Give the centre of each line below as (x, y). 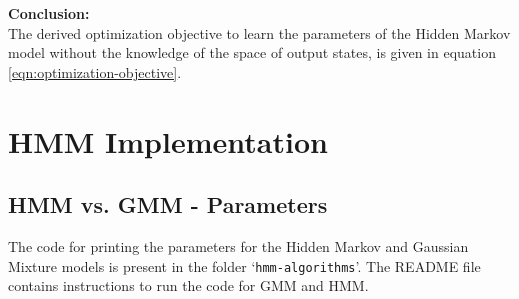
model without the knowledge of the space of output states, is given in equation (252, 52)
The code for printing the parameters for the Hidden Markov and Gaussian (238, 245)
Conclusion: (49, 13)
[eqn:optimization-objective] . (95, 71)
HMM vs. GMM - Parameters (168, 204)
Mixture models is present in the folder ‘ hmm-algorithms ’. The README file (244, 265)
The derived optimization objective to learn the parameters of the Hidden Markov (259, 32)
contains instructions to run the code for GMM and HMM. (188, 285)
